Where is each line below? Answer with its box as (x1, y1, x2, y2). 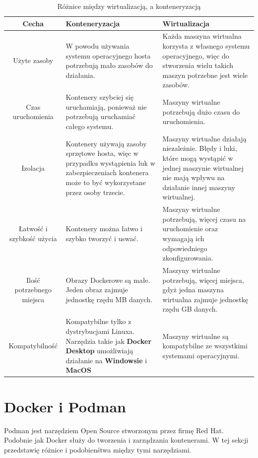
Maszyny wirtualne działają (162, 133, 247, 143)
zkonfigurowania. (162, 253, 213, 263)
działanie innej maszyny (162, 182, 235, 192)
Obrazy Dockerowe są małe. (65, 274, 150, 285)
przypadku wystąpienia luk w (65, 157, 155, 168)
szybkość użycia (9, 233, 57, 244)
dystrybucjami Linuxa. (65, 326, 134, 336)
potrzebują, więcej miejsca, (162, 274, 244, 285)
